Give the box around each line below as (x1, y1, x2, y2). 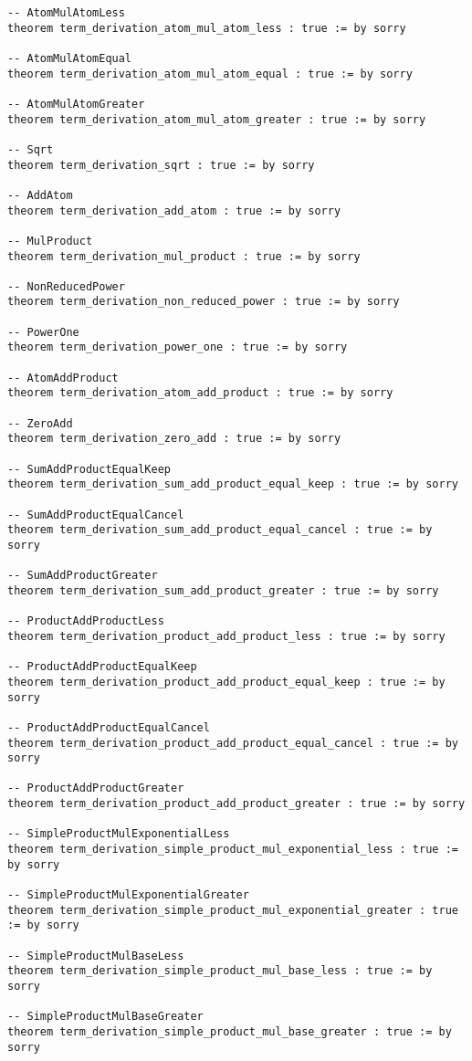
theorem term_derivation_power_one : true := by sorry (7, 341, 348, 354)
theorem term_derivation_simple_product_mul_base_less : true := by (7, 964, 433, 978)
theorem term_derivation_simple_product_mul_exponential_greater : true (7, 903, 458, 917)
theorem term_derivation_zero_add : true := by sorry (7, 432, 341, 446)
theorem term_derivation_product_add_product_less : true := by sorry (7, 629, 446, 643)
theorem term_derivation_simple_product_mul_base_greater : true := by (7, 1024, 452, 1038)
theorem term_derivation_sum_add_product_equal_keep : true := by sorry (7, 478, 458, 491)
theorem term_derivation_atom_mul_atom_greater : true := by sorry (7, 112, 426, 126)
